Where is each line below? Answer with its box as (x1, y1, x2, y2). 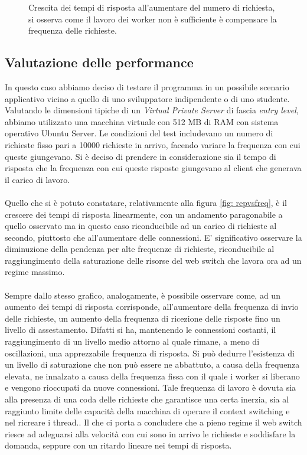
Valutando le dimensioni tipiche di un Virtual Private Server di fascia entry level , (5, 104, 299, 116)
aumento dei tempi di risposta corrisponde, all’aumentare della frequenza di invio (5, 300, 299, 313)
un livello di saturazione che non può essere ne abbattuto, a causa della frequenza (5, 358, 300, 371)
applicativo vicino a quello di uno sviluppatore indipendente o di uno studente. (5, 92, 290, 104)
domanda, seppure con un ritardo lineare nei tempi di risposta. (5, 439, 232, 451)
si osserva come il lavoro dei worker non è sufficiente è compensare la (28, 12, 277, 25)
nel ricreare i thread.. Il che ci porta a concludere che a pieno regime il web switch (5, 416, 302, 428)
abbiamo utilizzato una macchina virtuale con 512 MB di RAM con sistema (5, 115, 279, 127)
